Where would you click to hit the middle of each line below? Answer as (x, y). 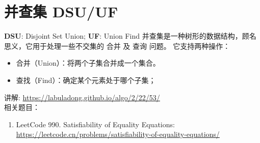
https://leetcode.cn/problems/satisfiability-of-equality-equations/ (118, 134)
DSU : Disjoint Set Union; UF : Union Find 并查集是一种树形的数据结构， (123, 36)
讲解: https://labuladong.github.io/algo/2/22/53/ (82, 97)
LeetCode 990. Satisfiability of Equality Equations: (95, 124)
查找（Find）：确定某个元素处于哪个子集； (86, 80)
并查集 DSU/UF (61, 11)
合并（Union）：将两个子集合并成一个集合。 (88, 63)
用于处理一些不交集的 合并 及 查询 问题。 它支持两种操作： (131, 46)
